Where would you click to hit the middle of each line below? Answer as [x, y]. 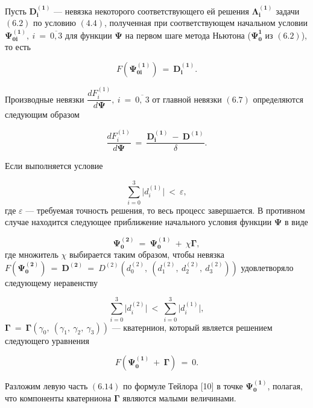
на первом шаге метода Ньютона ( [188, 35]
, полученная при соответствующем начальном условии [206, 23]
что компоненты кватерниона [58, 397]
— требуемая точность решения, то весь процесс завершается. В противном [165, 210]
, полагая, [285, 385]
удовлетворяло [267, 267]
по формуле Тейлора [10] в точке [183, 385]
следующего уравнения [47, 340]
